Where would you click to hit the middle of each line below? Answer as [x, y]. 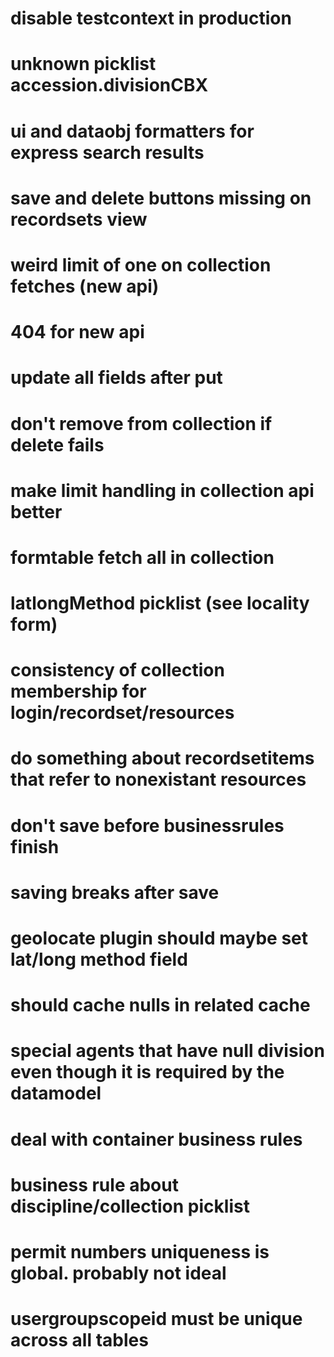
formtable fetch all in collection [142, 557]
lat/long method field [99, 959]
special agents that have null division [167, 1051]
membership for [78, 691]
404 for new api [77, 332]
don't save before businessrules [147, 825]
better [36, 511]
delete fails [57, 444]
